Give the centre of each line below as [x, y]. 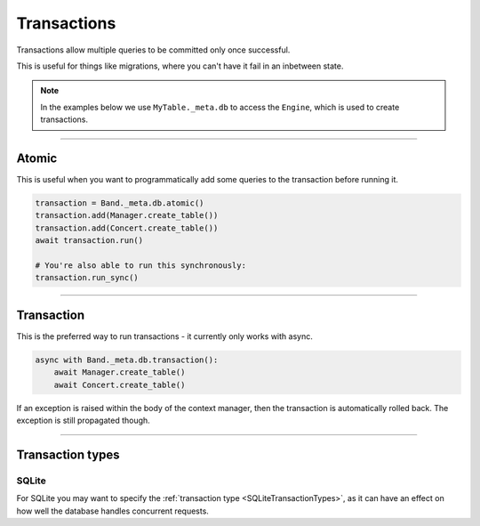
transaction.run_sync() [87, 278]
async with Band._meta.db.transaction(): [127, 360]
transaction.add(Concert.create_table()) [127, 228]
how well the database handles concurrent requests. [112, 511]
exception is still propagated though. [83, 420]
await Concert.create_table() [120, 384]
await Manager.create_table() [120, 372]
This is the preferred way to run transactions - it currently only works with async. [164, 336]
